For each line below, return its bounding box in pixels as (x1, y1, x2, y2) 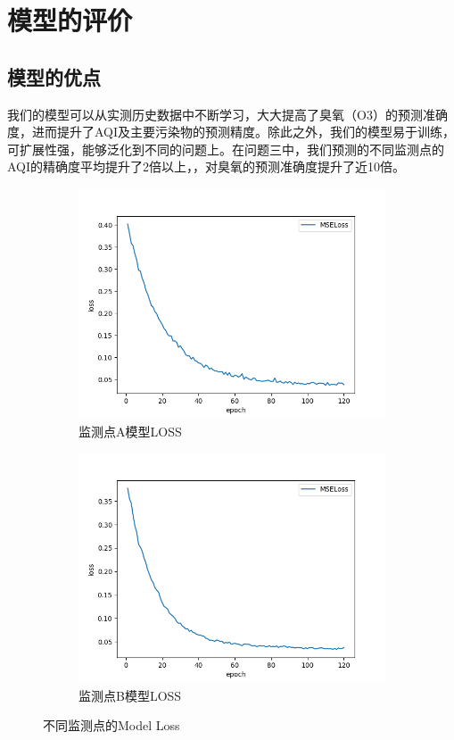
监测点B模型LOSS (78, 686, 182, 704)
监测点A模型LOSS (78, 421, 182, 440)
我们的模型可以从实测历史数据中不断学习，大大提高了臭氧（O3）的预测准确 (7, 104, 448, 123)
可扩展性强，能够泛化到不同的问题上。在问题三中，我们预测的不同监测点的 (7, 139, 444, 158)
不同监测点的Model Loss (43, 716, 180, 735)
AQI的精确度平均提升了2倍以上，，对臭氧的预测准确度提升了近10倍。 (7, 157, 406, 176)
